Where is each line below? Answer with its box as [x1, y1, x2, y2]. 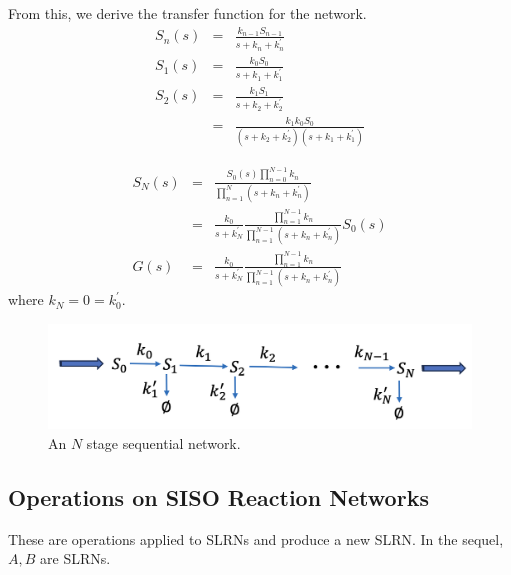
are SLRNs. [40, 548, 111, 569]
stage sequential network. [86, 433, 241, 454]
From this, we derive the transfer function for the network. [8, 3, 367, 23]
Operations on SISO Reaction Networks [8, 482, 429, 513]
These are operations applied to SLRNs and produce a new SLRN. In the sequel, [8, 528, 504, 549]
